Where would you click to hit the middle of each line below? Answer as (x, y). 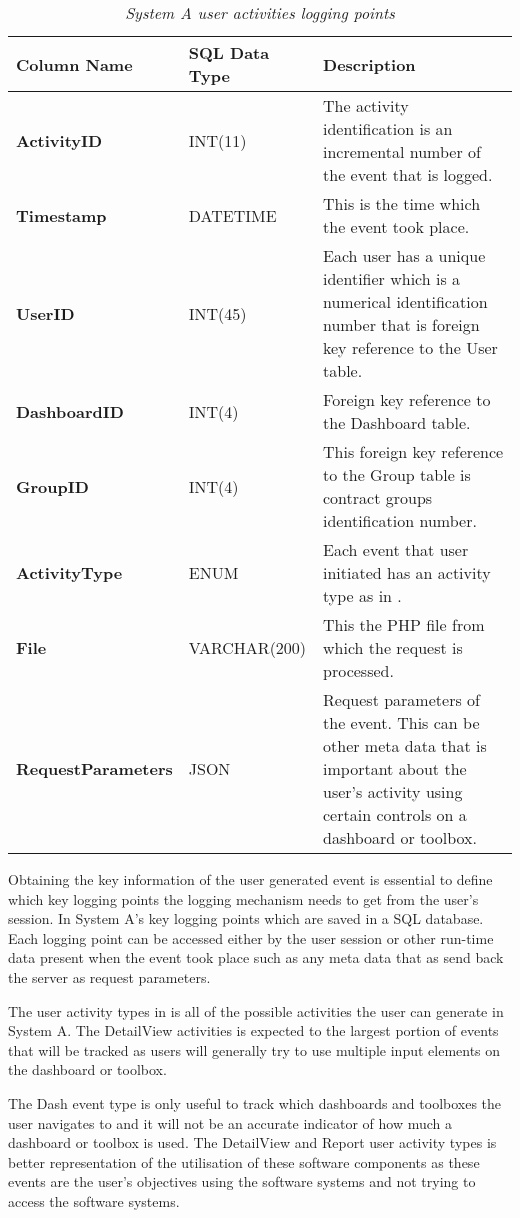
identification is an (388, 128)
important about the (395, 768)
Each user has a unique (404, 255)
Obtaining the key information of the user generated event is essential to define (250, 879)
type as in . (362, 595)
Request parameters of (401, 699)
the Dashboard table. (397, 422)
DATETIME (232, 215)
